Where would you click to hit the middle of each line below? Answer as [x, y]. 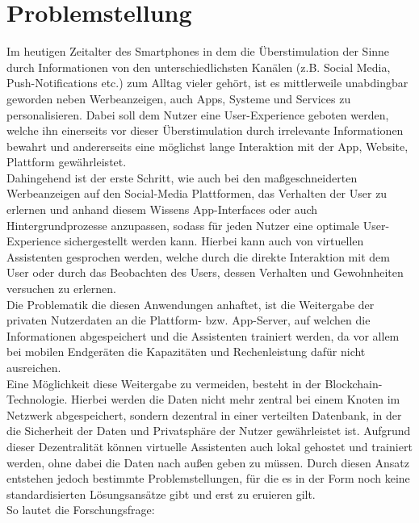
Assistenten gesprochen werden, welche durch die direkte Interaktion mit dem [198, 256]
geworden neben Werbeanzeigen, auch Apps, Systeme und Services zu [179, 98]
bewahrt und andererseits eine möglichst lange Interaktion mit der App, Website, [207, 146]
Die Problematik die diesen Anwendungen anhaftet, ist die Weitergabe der [191, 304]
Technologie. [37, 399]
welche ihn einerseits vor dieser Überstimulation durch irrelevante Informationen [205, 130]
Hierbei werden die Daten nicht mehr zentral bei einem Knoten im [236, 399]
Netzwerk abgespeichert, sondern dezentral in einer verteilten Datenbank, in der [204, 414]
